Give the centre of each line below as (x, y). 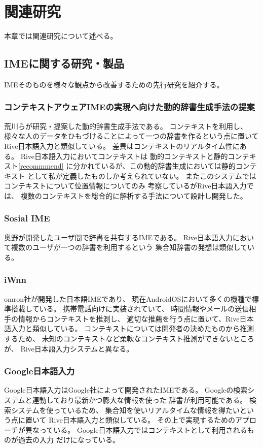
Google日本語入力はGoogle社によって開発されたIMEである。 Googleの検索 (126, 390)
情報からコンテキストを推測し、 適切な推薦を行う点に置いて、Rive (129, 318)
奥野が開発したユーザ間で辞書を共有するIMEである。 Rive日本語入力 (119, 237)
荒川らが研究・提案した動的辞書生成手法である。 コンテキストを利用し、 (126, 126)
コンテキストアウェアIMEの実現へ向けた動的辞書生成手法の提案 (129, 107)
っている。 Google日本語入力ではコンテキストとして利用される (143, 429)
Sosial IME (27, 218)
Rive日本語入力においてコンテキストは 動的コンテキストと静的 (124, 156)
